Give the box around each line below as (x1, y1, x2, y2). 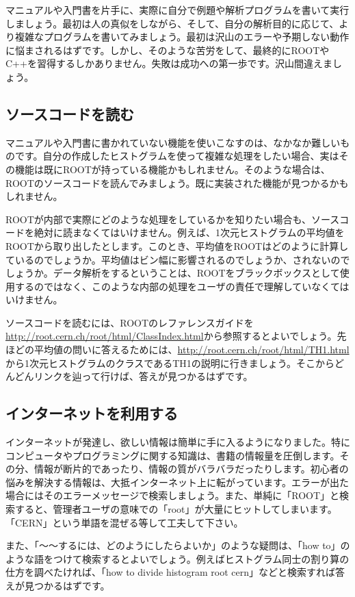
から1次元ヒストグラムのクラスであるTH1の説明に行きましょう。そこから (5, 355, 334, 370)
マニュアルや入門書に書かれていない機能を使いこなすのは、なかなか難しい (5, 135, 341, 149)
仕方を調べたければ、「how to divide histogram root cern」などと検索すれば (5, 565, 336, 579)
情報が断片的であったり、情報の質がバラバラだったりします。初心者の (34, 461, 349, 476)
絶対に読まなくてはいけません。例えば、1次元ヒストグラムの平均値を (34, 225, 345, 240)
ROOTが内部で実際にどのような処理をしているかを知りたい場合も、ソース (5, 212, 340, 226)
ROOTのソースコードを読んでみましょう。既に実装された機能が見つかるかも (5, 175, 349, 190)
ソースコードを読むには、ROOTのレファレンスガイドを (5, 315, 254, 329)
